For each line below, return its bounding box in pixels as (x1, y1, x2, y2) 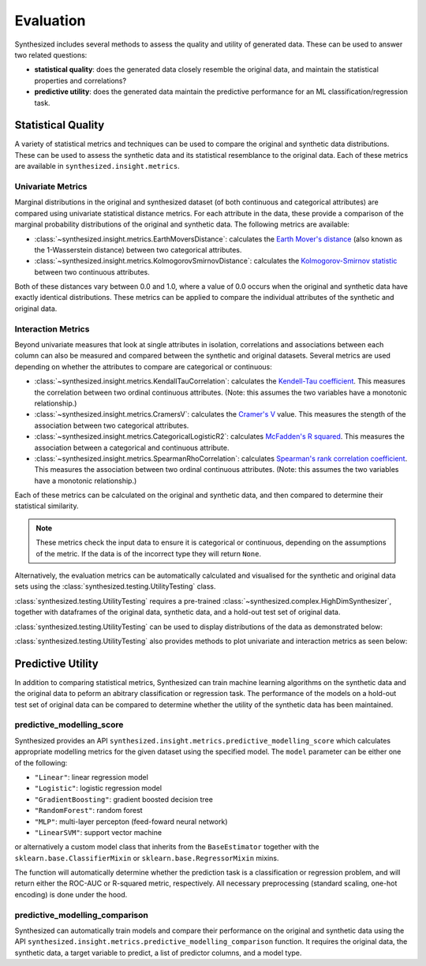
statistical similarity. (14, 501, 79, 511)
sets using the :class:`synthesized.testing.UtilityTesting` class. (14, 582, 216, 591)
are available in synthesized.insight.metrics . (14, 162, 181, 171)
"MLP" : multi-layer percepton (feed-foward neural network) (34, 817, 228, 826)
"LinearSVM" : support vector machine (34, 827, 162, 837)
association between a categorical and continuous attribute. (34, 443, 230, 452)
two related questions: (14, 50, 88, 59)
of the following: (14, 758, 68, 767)
